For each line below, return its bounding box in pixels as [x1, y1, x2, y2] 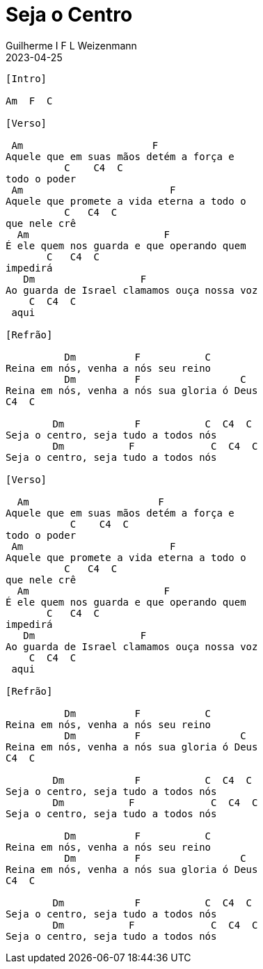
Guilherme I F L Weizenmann [6, 39, 137, 52]
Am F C [6, 95, 53, 107]
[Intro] [6, 72, 47, 84]
